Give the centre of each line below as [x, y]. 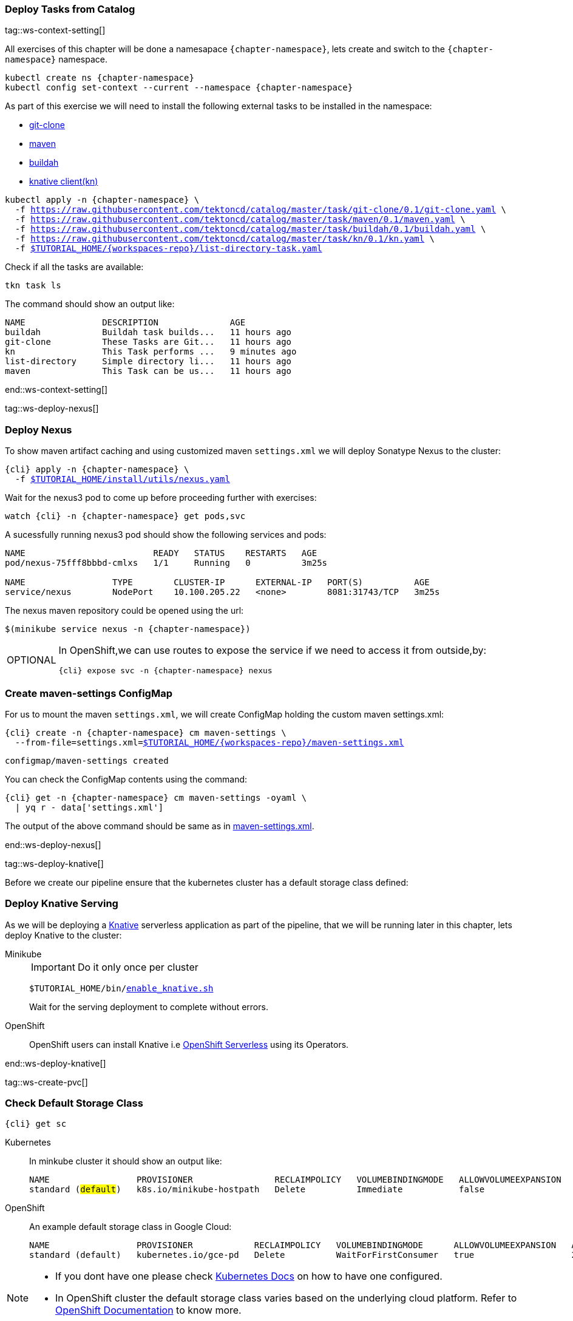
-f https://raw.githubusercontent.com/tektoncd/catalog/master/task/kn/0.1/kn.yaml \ [225, 239]
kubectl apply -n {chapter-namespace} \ [102, 200]
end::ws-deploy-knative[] [56, 1063]
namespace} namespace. [56, 59]
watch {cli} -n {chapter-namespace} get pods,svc [125, 516]
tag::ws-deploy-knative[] [54, 863]
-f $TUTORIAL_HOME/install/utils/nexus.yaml [122, 479]
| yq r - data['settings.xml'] [89, 807]
